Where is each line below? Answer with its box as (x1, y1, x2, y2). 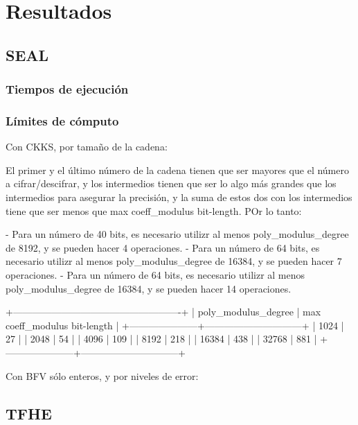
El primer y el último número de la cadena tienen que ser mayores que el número (6, 162, 349, 177)
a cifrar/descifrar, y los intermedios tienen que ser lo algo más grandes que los (6, 176, 337, 191)
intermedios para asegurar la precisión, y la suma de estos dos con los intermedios (6, 190, 352, 204)
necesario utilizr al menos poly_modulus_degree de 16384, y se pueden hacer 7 (6, 254, 342, 268)
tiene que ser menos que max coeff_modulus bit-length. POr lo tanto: (6, 203, 302, 218)
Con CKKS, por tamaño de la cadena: (6, 139, 168, 154)
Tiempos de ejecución (6, 80, 129, 98)
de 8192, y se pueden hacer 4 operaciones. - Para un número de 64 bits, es (6, 240, 320, 254)
